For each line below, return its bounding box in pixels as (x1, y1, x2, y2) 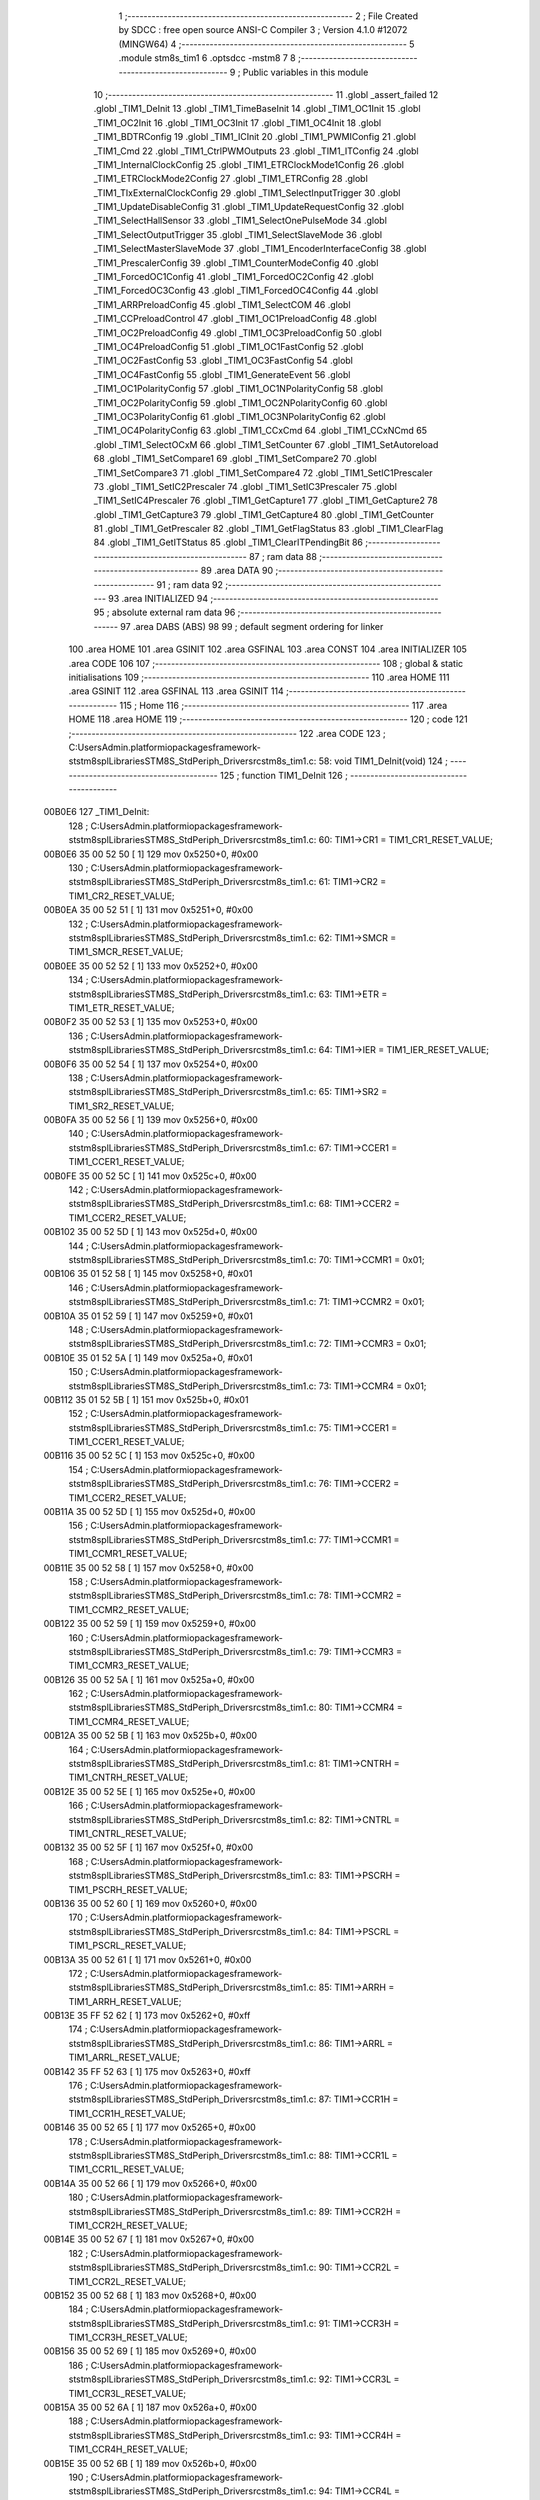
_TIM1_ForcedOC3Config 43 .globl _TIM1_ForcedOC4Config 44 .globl (93, 285, 379, 297)
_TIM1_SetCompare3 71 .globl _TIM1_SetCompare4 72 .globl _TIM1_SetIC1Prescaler (93, 466, 433, 479)
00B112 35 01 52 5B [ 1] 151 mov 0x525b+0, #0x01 (43, 1393, 249, 1405)
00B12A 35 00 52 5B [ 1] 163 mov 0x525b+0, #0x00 (43, 1730, 258, 1742)
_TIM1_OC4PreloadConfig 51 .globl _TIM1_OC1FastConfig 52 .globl (93, 340, 364, 352)
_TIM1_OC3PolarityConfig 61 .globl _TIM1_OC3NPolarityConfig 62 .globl (93, 410, 387, 422)
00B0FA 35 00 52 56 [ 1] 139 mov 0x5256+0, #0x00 (43, 1114, 259, 1126)
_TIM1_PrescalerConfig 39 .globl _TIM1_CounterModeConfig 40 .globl (93, 256, 379, 269)
